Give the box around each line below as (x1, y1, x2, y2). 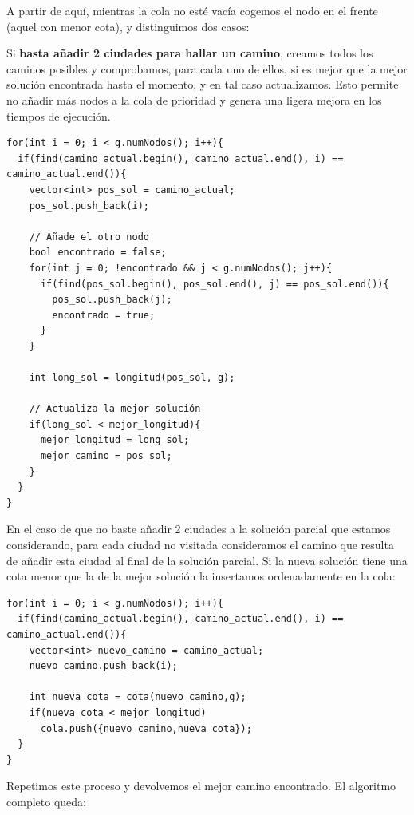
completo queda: (6, 793, 86, 809)
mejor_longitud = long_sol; (40, 434, 190, 446)
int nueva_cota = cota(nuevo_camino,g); (29, 691, 246, 703)
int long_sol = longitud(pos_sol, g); (29, 372, 235, 384)
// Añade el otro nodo (29, 231, 149, 243)
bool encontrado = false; (29, 247, 167, 259)
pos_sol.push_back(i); (29, 200, 149, 212)
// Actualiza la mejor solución (29, 403, 201, 415)
